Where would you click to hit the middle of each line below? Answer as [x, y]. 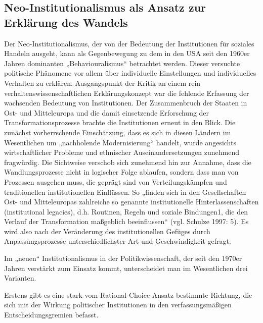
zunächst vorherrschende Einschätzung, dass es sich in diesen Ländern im [118, 132]
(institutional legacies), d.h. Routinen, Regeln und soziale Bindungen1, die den [126, 211]
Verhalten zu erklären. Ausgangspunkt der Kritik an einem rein [102, 83]
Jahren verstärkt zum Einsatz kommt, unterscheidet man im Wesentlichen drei [126, 268]
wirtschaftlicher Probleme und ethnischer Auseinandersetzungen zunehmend [122, 152]
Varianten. [20, 278]
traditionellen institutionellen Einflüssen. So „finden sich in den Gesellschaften [125, 192]
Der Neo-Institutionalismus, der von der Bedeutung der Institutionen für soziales [129, 43]
